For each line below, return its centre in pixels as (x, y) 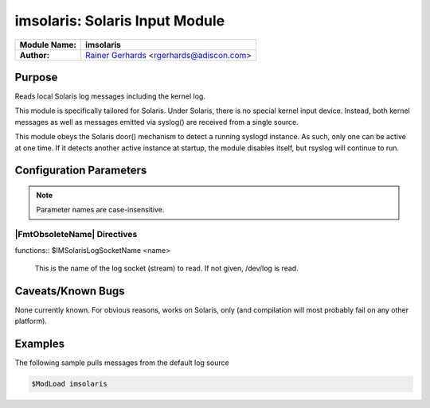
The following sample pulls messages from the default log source (122, 363)
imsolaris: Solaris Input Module (120, 21)
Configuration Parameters (81, 171)
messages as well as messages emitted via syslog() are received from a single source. (156, 122)
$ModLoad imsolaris (69, 384)
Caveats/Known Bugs (70, 291)
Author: (35, 55)
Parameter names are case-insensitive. (100, 210)
